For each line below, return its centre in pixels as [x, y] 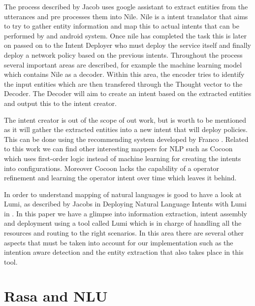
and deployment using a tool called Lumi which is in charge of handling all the [123, 223]
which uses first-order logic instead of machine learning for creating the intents [123, 158]
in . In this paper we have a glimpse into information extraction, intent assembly [126, 213]
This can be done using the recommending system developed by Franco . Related [126, 139]
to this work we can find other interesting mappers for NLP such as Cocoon [118, 149]
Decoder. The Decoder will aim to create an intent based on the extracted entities [128, 93]
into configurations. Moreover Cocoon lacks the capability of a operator [112, 168]
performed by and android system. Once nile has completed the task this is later [125, 35]
